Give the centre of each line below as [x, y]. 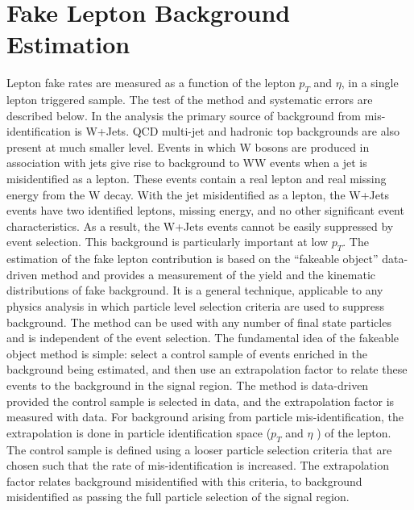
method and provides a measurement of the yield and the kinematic [208, 274]
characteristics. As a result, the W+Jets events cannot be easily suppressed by [200, 226]
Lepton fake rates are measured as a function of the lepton [151, 83]
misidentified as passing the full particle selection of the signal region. [178, 497]
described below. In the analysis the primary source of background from [184, 115]
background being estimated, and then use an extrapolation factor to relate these [207, 369]
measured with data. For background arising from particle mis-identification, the [205, 417]
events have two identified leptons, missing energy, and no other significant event [205, 210]
